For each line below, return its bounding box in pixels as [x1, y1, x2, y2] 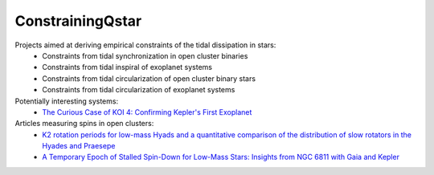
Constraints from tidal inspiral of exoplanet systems [42, 63, 213, 72]
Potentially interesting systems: [14, 96, 119, 106]
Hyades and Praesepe [42, 141, 116, 151]
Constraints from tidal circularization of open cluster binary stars [42, 73, 256, 83]
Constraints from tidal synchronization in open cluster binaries [42, 51, 248, 60]
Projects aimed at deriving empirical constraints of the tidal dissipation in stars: [14, 40, 276, 50]
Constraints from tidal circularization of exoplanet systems [42, 85, 235, 95]
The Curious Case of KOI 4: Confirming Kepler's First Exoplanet [42, 107, 252, 116]
